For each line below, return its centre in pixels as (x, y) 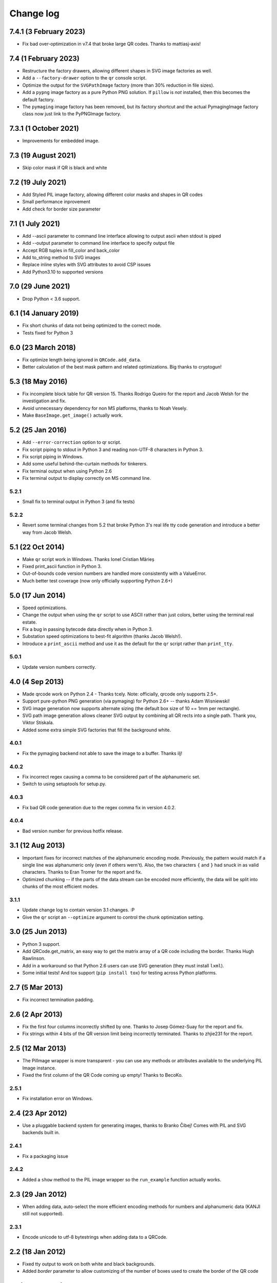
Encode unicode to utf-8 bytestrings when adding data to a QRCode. (95, 1237)
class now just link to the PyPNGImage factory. (72, 114)
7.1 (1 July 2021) (35, 223)
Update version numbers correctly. (59, 667)
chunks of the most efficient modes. (61, 887)
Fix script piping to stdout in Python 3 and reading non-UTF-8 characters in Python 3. (113, 450)
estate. (29, 622)
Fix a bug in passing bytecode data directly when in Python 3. (88, 629)
